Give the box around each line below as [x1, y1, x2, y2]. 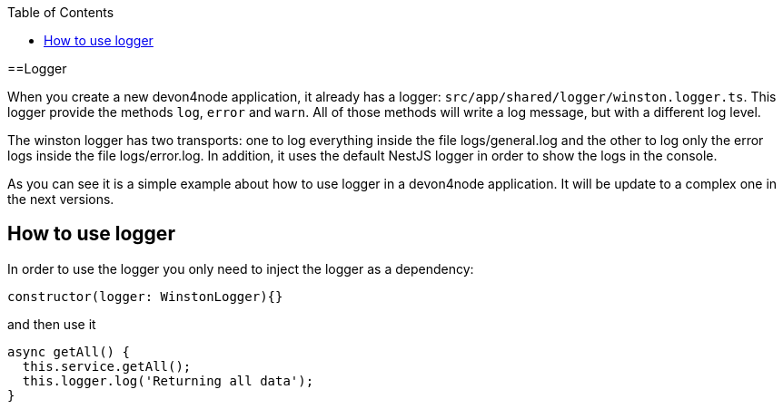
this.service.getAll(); [22, 358, 192, 374]
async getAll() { [7, 344, 130, 359]
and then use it [7, 316, 96, 332]
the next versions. [7, 191, 114, 207]
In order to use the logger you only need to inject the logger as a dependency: [7, 260, 474, 277]
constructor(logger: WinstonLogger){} [7, 288, 283, 304]
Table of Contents [7, 5, 114, 20]
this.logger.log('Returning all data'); [22, 373, 314, 388]
